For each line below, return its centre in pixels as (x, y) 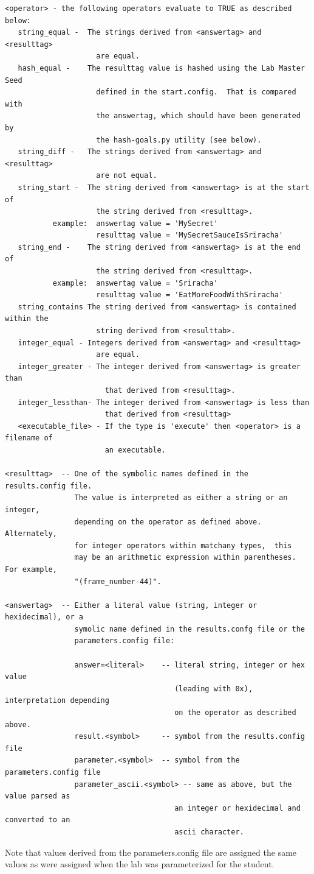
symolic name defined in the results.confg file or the (189, 629)
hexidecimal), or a (44, 617)
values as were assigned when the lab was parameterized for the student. (140, 864)
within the (27, 319)
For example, (31, 569)
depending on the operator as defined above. (168, 522)
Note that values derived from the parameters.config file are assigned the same (151, 852)
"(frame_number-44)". (118, 581)
